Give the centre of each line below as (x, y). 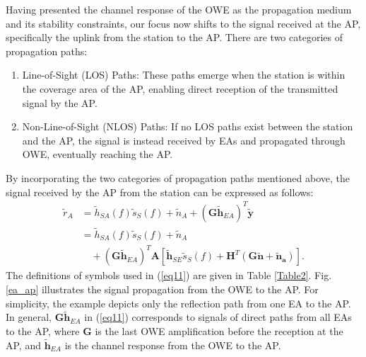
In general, (29, 317)
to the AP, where (43, 331)
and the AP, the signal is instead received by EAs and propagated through (184, 140)
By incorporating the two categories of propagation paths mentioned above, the (178, 177)
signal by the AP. (60, 102)
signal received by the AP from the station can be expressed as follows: (160, 192)
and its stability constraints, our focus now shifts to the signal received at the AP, (183, 23)
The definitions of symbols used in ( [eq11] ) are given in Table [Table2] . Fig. (169, 275)
